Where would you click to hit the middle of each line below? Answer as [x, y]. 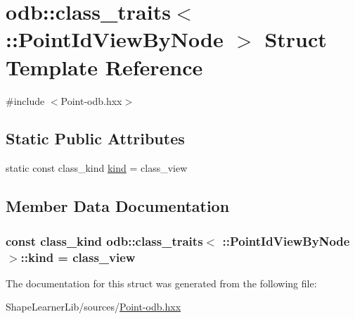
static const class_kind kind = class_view [97, 168]
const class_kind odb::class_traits [104, 240]
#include [25, 100]
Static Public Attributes [95, 138]
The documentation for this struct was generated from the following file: [161, 283]
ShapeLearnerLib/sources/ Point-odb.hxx [93, 307]
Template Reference [104, 67]
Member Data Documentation [118, 206]
